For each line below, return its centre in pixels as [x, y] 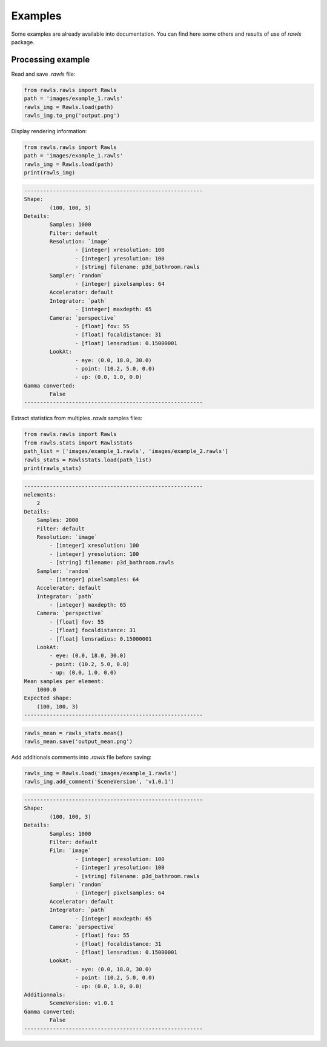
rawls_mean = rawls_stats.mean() [74, 733]
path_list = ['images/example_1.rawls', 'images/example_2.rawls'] [126, 451]
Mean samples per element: [64, 681]
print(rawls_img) [50, 173]
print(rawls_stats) [53, 468]
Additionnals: [45, 995]
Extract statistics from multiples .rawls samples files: [77, 418]
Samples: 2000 [58, 520]
